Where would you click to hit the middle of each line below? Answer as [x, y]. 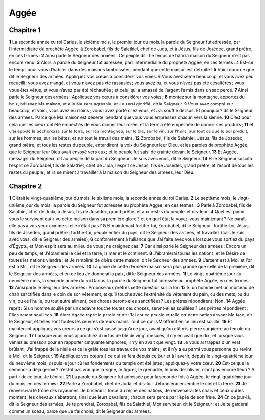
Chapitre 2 [26, 186]
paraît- [241, 219]
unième [17, 205]
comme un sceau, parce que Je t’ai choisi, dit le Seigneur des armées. [80, 411]
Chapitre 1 [25, 30]
